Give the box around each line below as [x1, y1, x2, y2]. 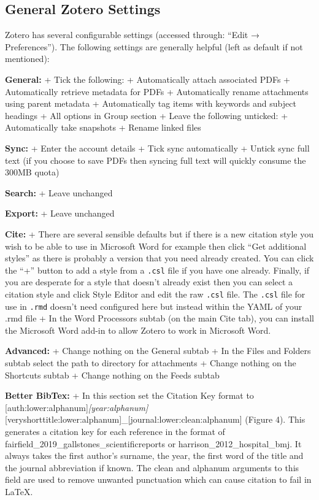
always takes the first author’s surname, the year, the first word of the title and [5, 449, 304, 462]
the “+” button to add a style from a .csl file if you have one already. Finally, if [5, 263, 310, 276]
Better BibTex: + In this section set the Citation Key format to [5, 389, 254, 402]
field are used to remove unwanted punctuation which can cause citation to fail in [5, 473, 312, 486]
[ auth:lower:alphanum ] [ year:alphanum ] [5, 401, 148, 413]
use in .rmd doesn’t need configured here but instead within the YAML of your [5, 299, 302, 312]
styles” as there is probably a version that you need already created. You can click [5, 252, 314, 264]
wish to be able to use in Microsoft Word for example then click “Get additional [5, 239, 307, 252]
